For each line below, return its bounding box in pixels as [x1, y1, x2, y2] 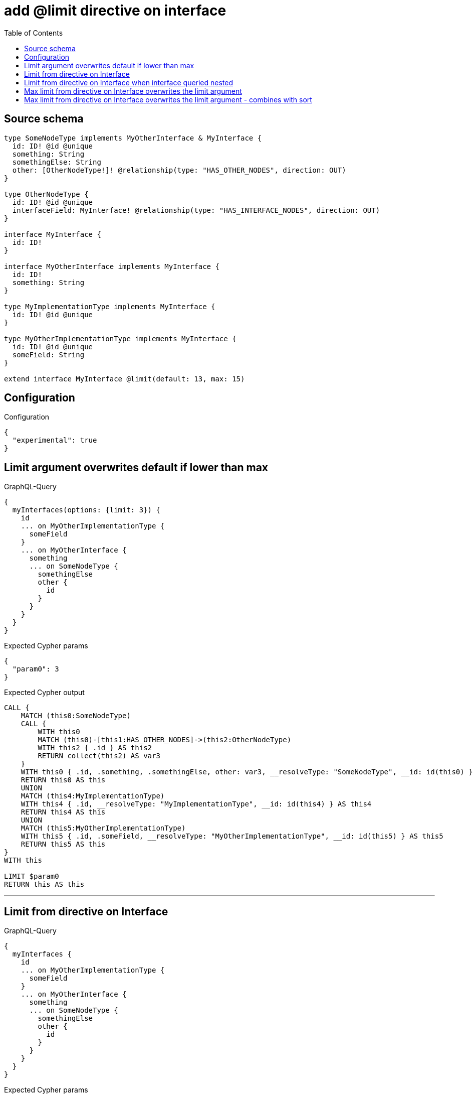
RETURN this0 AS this [21, 776, 106, 784]
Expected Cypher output [4, 688, 85, 697]
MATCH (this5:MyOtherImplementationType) [21, 824, 186, 833]
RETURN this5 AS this [21, 840, 106, 849]
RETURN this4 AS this [21, 808, 106, 816]
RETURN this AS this [4, 880, 85, 889]
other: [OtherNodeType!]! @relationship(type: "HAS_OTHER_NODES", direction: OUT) [12, 166, 346, 174]
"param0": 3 [12, 665, 59, 673]
